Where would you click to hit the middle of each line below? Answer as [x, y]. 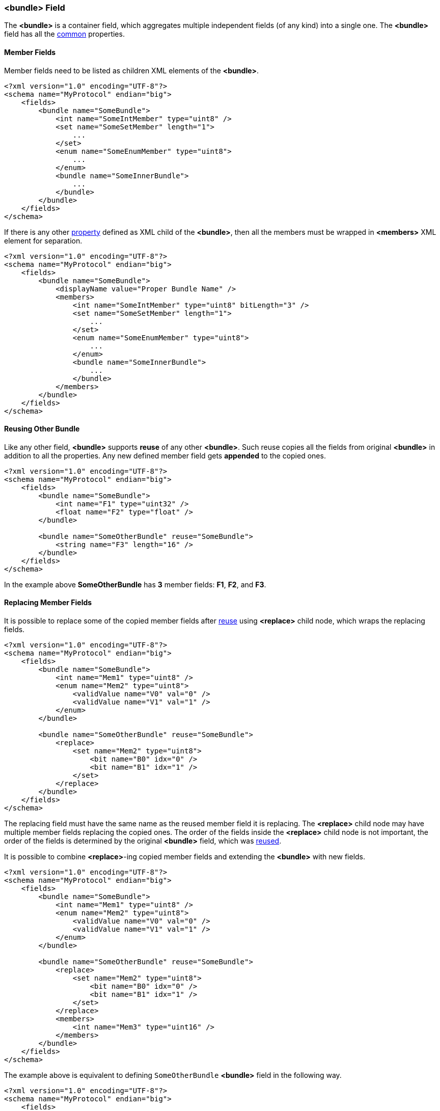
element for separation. [43, 240]
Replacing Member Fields [48, 603]
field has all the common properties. [64, 34]
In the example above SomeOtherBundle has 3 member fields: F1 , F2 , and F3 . [135, 584]
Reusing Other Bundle [42, 429]
